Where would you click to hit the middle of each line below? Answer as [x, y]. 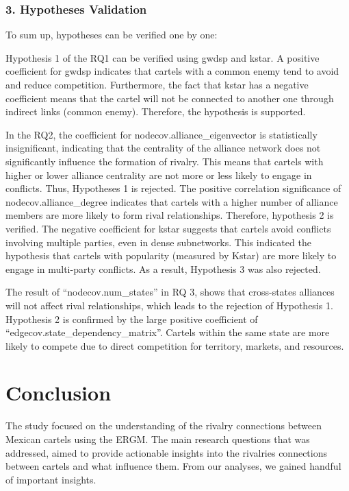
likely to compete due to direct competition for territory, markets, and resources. [175, 345]
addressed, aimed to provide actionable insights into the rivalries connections [167, 452]
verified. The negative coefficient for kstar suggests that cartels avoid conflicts [168, 228]
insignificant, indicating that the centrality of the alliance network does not [163, 148]
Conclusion [59, 393]
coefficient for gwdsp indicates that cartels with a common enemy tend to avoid [172, 71]
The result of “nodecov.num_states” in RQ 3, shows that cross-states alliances [170, 292]
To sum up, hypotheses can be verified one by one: [112, 35]
